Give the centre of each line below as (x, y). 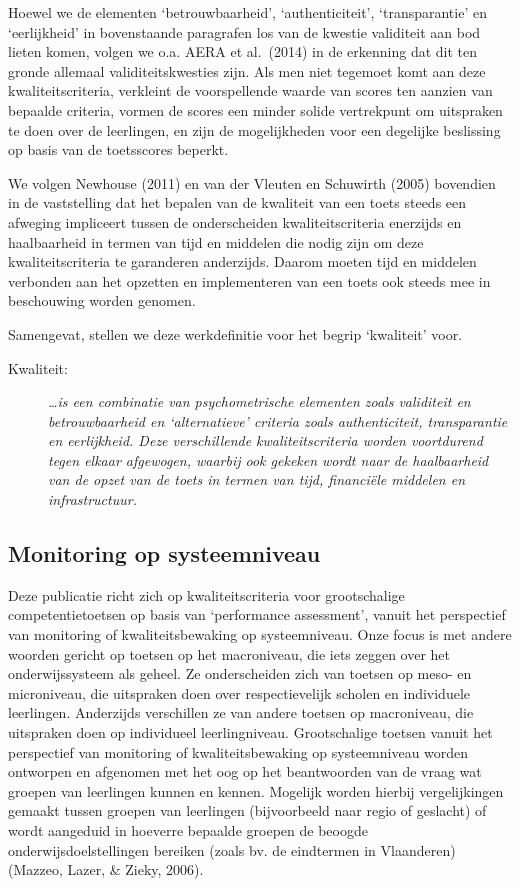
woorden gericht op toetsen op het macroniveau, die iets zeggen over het (229, 653)
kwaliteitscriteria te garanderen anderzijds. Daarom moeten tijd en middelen (242, 261)
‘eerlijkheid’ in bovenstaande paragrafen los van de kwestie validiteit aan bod (244, 31)
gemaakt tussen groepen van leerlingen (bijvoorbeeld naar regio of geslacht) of (247, 810)
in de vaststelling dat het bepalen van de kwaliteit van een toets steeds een (237, 202)
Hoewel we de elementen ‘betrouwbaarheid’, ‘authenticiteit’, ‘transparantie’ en (247, 12)
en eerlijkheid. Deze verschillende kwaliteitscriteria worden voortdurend (265, 440)
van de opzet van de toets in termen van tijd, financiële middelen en (257, 479)
